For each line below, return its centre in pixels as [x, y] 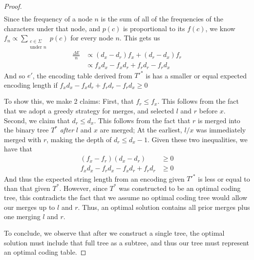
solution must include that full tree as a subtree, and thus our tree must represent [127, 242]
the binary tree [26, 130]
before [208, 111]
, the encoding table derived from [82, 75]
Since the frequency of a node [48, 19]
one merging [22, 216]
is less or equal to [224, 178]
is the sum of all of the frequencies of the [162, 19]
